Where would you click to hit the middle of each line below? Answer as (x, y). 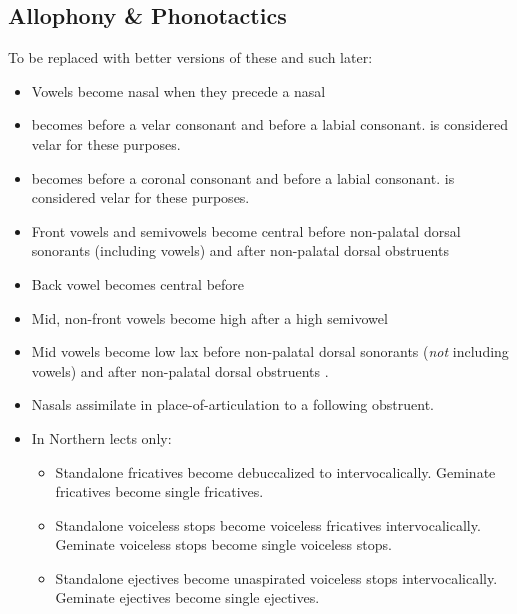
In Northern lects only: (101, 437)
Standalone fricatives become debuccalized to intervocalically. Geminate (275, 471)
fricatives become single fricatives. (159, 491)
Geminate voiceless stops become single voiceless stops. (223, 544)
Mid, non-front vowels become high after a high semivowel (209, 317)
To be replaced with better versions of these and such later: (190, 57)
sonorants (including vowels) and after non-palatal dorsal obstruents (240, 250)
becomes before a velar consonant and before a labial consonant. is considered (269, 124)
